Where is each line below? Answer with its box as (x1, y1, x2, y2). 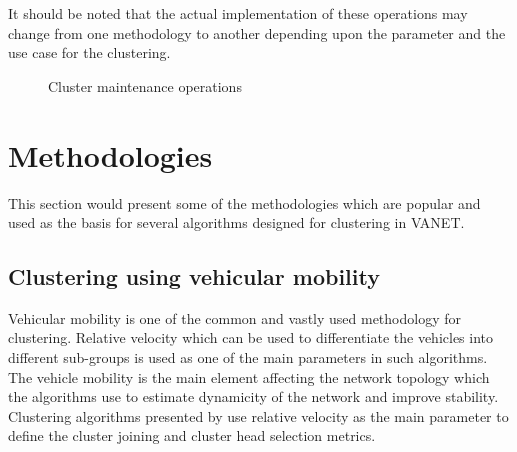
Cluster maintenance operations (48, 75, 242, 96)
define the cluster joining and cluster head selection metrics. (8, 425, 376, 446)
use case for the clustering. (8, 42, 171, 63)
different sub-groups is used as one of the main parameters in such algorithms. (8, 347, 488, 368)
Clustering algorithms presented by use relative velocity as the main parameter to (8, 405, 509, 426)
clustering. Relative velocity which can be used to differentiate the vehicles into (8, 327, 494, 348)
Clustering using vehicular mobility (8, 261, 380, 292)
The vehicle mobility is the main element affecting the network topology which (8, 366, 490, 387)
